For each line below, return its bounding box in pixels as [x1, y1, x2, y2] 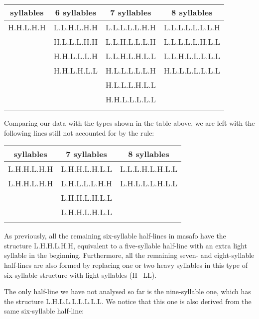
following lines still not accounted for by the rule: [4, 127, 154, 138]
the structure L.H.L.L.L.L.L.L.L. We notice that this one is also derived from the [4, 296, 252, 306]
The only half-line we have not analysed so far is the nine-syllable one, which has [4, 286, 251, 297]
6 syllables [55, 6, 97, 18]
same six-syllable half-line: [4, 306, 84, 316]
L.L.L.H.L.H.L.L [120, 163, 178, 175]
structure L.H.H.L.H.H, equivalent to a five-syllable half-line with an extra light [4, 240, 247, 250]
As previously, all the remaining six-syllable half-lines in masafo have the [4, 231, 226, 241]
